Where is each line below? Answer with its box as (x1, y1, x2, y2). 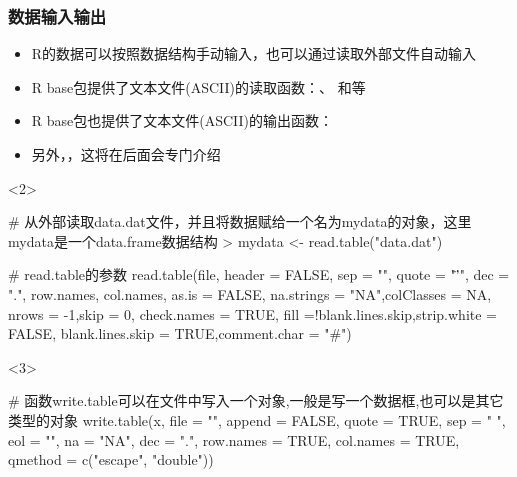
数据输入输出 (8, 3, 107, 28)
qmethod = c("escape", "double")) (8, 449, 214, 470)
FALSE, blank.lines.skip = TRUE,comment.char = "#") (8, 323, 352, 344)
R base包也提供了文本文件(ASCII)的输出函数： (31, 110, 334, 131)
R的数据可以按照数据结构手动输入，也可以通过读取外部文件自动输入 (31, 43, 477, 64)
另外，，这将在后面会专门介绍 (31, 144, 221, 164)
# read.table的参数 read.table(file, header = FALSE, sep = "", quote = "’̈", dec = (8, 264, 510, 285)
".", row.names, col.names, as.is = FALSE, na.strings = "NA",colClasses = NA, (8, 283, 492, 304)
